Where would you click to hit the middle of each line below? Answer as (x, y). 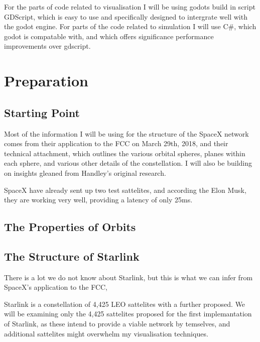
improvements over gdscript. (47, 46)
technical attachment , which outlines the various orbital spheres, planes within (125, 153)
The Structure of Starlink (72, 256)
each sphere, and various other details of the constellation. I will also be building (128, 163)
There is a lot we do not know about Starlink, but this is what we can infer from (128, 277)
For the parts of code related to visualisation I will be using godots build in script (130, 7)
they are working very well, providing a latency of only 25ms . (98, 200)
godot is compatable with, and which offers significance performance (109, 36)
